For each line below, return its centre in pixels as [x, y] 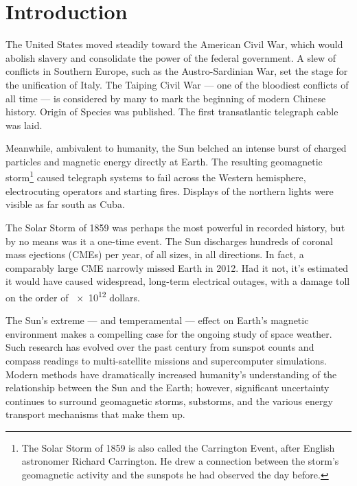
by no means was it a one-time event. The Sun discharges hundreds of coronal [169, 241]
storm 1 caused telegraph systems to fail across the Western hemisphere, [156, 176]
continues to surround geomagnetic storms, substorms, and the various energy [169, 401]
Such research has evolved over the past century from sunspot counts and [160, 347]
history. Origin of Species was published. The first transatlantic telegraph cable [172, 112]
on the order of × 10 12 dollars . [73, 296]
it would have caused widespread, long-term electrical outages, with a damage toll [178, 281]
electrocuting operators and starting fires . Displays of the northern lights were [170, 190]
